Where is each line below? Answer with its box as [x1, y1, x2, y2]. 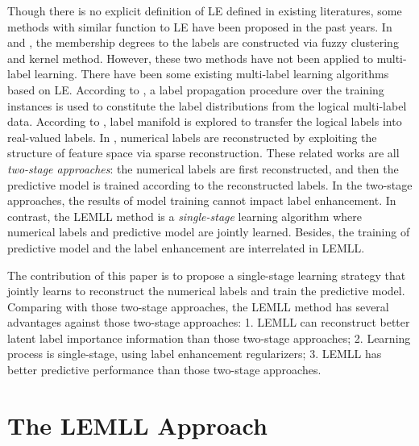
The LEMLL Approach [7, 408, 268, 441]
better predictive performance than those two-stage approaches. [7, 361, 322, 378]
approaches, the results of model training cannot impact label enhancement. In [7, 192, 396, 209]
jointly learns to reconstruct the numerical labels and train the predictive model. [7, 282, 405, 299]
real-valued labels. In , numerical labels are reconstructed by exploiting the [7, 128, 377, 145]
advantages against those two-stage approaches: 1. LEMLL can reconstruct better [7, 314, 410, 331]
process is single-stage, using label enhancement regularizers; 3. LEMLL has [7, 345, 382, 362]
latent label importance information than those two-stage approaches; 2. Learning [7, 329, 411, 346]
